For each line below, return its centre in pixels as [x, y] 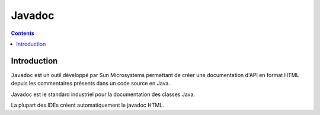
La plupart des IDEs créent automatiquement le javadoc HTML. [87, 105]
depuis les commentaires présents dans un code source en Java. [90, 84]
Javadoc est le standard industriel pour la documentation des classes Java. [103, 94]
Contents [23, 33]
